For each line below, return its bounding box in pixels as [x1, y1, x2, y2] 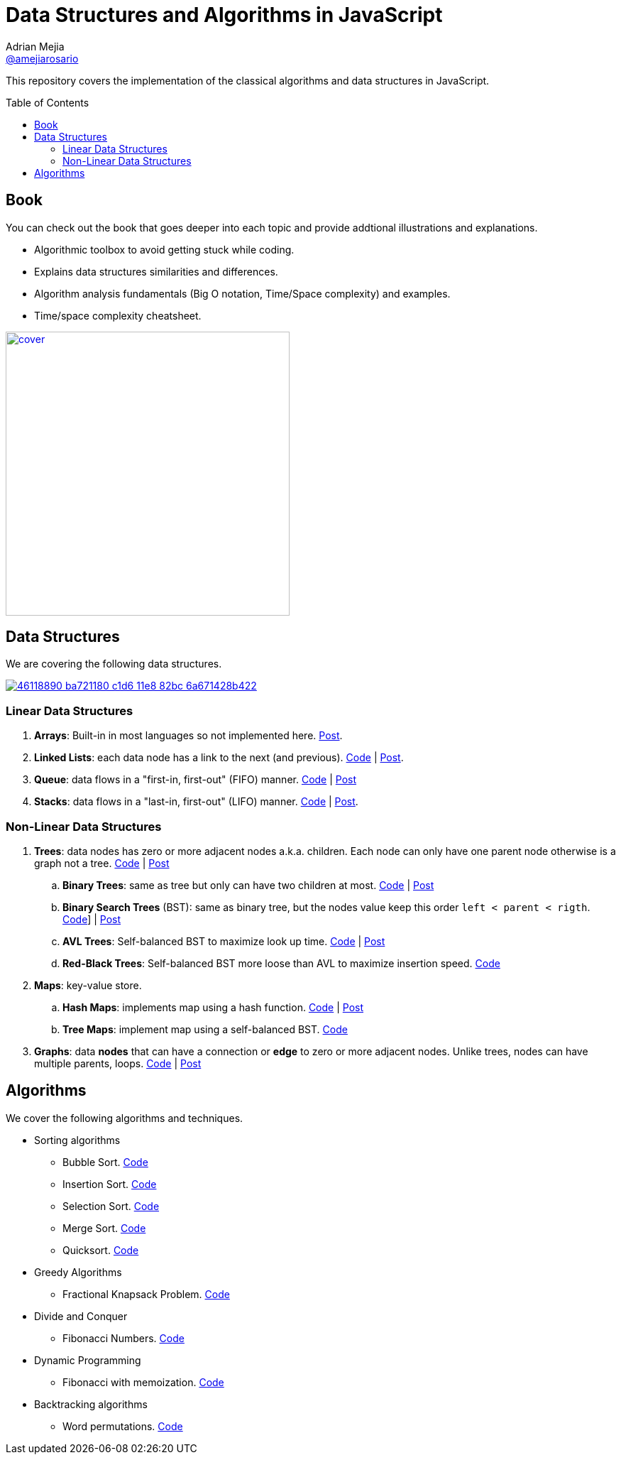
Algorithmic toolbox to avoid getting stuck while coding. [34, 243, 295, 256]
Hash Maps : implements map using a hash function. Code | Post [62, 1001, 364, 1013]
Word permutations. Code [62, 1420, 183, 1432]
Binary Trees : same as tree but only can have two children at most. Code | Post [62, 878, 434, 891]
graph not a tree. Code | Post [34, 856, 170, 869]
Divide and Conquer [34, 1309, 128, 1322]
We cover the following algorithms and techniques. [6, 1111, 243, 1124]
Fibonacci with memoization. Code [62, 1375, 224, 1388]
